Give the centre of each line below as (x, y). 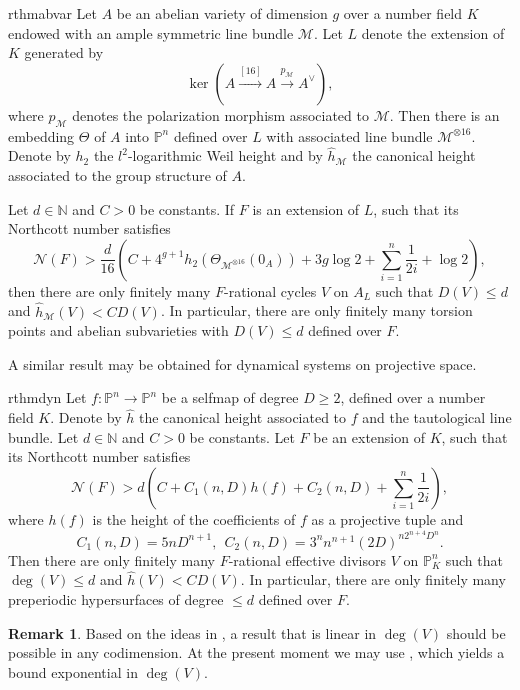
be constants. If (187, 208)
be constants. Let (242, 436)
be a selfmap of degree (230, 397)
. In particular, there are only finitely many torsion (316, 310)
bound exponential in (73, 671)
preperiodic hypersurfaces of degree (116, 599)
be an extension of (369, 436)
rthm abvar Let (52, 13)
